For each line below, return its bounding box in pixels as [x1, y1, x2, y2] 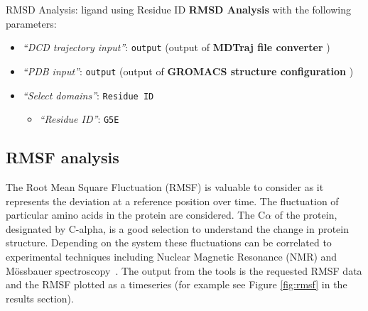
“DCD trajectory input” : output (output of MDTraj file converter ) [22, 40, 330, 55]
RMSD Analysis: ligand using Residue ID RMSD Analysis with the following [6, 2, 352, 16]
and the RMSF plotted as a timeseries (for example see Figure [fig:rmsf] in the [6, 277, 347, 292]
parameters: [6, 16, 57, 31]
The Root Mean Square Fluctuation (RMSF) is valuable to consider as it [6, 180, 324, 195]
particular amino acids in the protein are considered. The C [6, 207, 266, 222]
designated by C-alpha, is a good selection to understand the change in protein [6, 221, 350, 236]
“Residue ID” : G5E [39, 111, 119, 126]
